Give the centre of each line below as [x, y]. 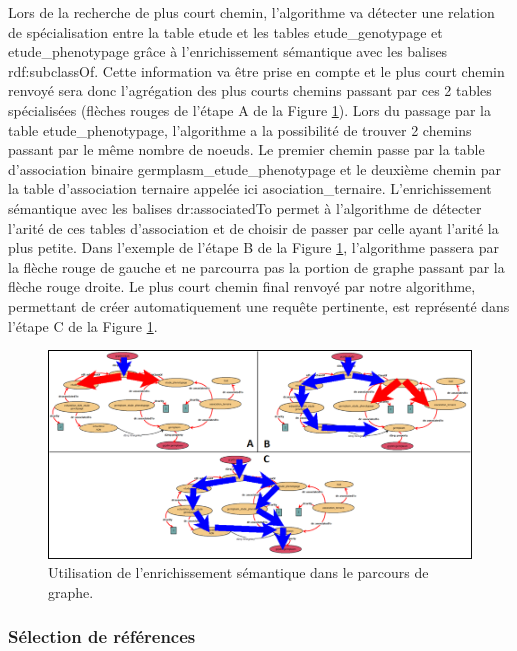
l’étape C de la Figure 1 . [83, 325]
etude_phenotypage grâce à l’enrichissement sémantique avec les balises [228, 51]
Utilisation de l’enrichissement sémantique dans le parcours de [238, 572]
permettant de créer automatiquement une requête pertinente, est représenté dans [259, 305]
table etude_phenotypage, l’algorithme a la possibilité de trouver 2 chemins [240, 129]
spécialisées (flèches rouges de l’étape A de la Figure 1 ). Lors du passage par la [249, 109]
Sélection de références [102, 636]
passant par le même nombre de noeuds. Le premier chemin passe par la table [246, 149]
